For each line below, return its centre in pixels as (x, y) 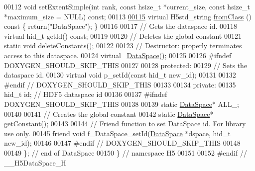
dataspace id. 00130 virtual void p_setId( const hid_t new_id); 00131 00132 (120, 75)
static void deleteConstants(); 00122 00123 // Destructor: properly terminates (123, 45)
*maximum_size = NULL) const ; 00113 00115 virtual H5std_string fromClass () (128, 16)
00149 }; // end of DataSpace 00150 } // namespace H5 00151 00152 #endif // (126, 152)
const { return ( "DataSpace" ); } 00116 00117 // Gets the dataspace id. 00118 (121, 26)
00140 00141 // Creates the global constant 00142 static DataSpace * (109, 114)
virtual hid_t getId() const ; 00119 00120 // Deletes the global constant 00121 (123, 36)
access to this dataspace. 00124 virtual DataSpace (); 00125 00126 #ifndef (118, 55)
